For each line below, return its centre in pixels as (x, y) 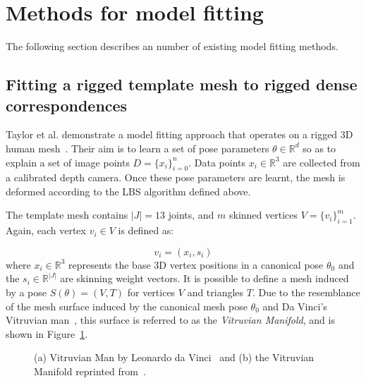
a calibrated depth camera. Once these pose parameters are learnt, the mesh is (176, 177)
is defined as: (146, 230)
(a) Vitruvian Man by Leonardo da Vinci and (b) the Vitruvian (174, 357)
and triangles (215, 292)
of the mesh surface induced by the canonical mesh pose (127, 306)
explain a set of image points (68, 162)
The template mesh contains (67, 215)
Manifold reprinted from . (90, 371)
